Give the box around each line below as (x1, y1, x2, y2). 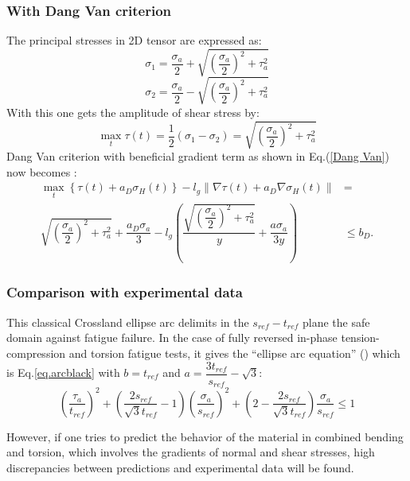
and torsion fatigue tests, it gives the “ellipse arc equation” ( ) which (68, 344, 400, 361)
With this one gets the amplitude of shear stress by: (6, 103, 260, 120)
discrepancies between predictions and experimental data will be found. (6, 459, 354, 475)
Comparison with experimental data (6, 282, 243, 302)
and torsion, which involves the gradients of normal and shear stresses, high (6, 444, 375, 460)
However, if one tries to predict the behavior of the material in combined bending (6, 428, 404, 444)
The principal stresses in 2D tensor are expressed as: (6, 32, 262, 48)
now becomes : (6, 163, 77, 180)
